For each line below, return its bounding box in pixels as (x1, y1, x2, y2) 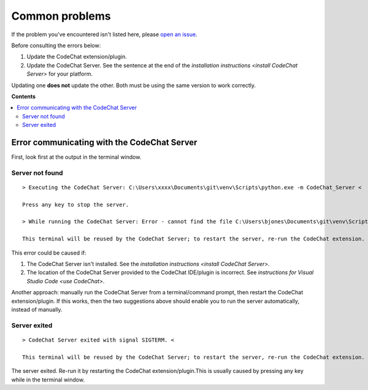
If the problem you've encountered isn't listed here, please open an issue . (11, 31, 197, 38)
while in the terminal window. (11, 376, 85, 383)
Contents (11, 93, 36, 100)
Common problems (11, 9, 111, 23)
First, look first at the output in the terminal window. (11, 153, 142, 161)
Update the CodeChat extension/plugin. (26, 53, 127, 61)
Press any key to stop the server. (22, 201, 129, 208)
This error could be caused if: (11, 249, 86, 256)
